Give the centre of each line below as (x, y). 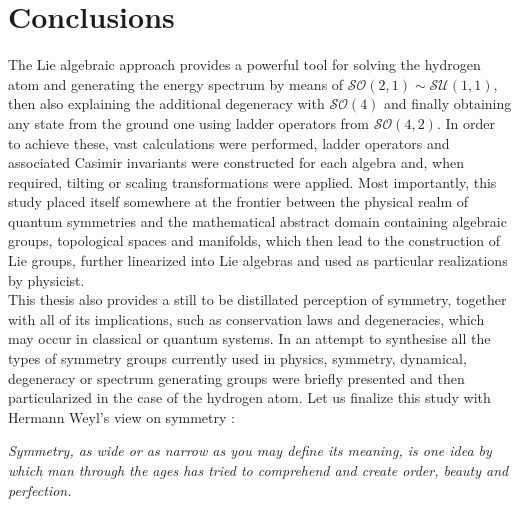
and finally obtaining (448, 103)
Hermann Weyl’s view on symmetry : (121, 416)
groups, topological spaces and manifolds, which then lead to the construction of (254, 240)
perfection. (40, 489)
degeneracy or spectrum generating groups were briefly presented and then (236, 377)
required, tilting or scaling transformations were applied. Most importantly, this (252, 181)
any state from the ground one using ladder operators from (188, 122)
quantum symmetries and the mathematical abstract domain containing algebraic (257, 220)
